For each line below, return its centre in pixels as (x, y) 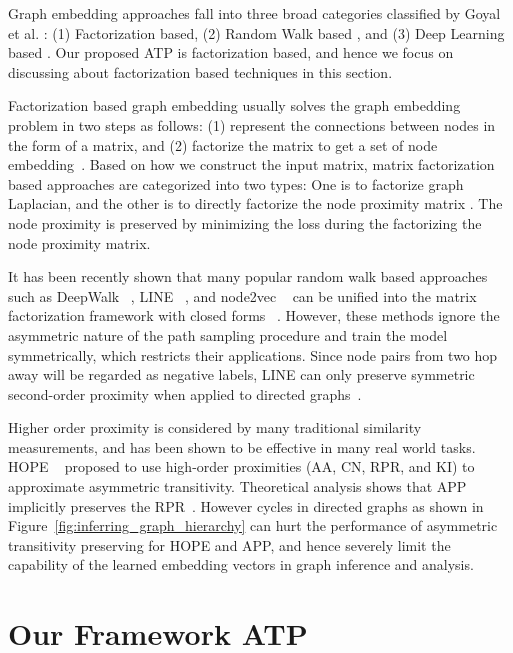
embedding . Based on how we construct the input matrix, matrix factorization (251, 164)
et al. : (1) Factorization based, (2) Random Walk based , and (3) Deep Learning (256, 32)
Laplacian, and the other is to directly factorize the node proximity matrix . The (255, 203)
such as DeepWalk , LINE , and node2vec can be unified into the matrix (242, 295)
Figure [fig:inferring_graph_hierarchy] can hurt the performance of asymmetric (253, 525)
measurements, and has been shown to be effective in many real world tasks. (242, 446)
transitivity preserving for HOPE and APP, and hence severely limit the (229, 544)
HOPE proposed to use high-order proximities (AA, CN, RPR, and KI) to (241, 466)
